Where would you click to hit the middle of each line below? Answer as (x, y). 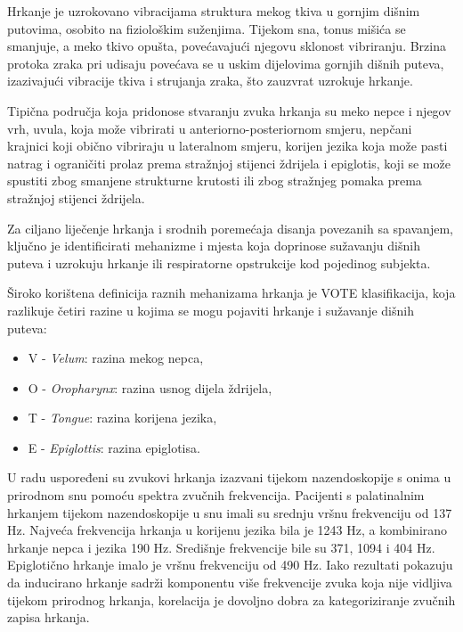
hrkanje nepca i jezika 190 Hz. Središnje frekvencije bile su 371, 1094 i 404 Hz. (221, 547)
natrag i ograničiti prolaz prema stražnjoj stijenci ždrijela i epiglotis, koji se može (229, 163)
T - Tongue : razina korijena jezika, (122, 418)
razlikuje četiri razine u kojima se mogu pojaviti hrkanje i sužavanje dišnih (211, 310)
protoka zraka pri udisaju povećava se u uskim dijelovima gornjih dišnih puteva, (226, 63)
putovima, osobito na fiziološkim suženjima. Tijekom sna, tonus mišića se (207, 28)
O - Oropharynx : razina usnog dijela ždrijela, (150, 387)
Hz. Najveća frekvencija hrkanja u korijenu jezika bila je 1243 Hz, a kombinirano (227, 530)
